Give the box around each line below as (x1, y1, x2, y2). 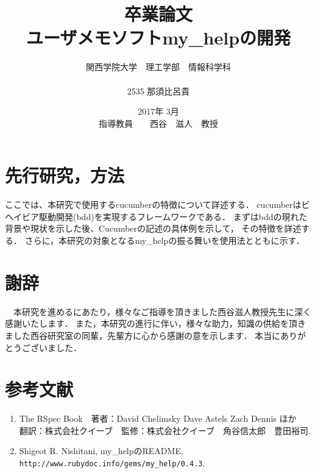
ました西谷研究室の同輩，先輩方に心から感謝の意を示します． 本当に (5, 329, 281, 341)
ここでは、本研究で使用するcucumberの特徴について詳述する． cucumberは (5, 198, 302, 211)
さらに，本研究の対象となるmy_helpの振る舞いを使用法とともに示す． (24, 234, 305, 246)
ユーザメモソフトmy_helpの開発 (26, 25, 291, 50)
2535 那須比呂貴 (127, 84, 190, 97)
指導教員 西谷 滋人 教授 (99, 116, 218, 129)
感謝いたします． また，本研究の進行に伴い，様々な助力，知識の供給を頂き (5, 317, 306, 330)
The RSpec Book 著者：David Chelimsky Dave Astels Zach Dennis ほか (19, 412, 297, 425)
